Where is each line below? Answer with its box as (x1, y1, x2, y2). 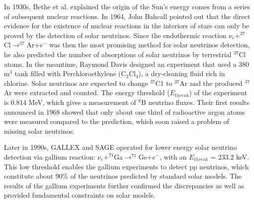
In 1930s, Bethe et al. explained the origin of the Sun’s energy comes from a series (4, 1, 251, 11)
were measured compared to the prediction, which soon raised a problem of (4, 116, 230, 126)
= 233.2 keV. (210, 151, 249, 162)
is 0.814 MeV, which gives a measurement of (4, 97, 137, 107)
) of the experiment (189, 87, 247, 98)
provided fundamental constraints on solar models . (4, 190, 156, 200)
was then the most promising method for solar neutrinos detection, (49, 40, 250, 50)
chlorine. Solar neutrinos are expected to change (4, 78, 148, 88)
